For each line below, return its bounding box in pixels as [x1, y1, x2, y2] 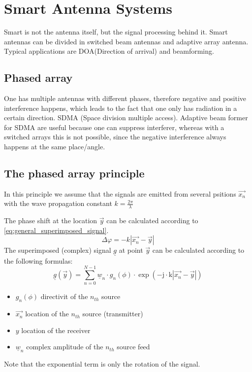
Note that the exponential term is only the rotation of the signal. [4, 359, 200, 369]
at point [119, 245, 143, 255]
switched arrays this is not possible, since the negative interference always [4, 132, 226, 142]
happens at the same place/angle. [4, 141, 105, 152]
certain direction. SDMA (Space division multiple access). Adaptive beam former [4, 112, 248, 123]
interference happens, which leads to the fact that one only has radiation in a [4, 102, 237, 113]
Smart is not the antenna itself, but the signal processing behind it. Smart [4, 27, 228, 37]
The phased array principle [4, 166, 145, 181]
